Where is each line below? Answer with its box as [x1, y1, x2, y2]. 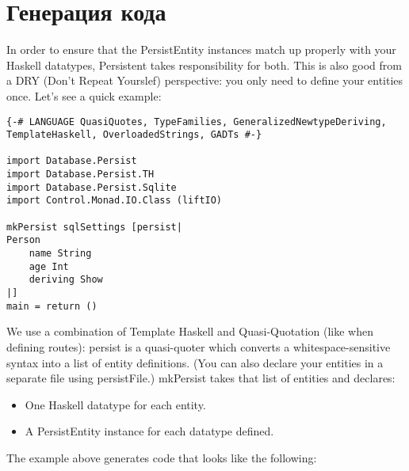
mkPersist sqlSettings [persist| [6, 221, 182, 233]
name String [29, 248, 92, 260]
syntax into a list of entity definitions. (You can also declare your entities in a [6, 354, 384, 370]
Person [6, 234, 40, 246]
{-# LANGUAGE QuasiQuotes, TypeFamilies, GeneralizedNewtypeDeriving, [6, 116, 387, 127]
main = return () [6, 300, 97, 312]
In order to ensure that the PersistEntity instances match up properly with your [6, 41, 396, 58]
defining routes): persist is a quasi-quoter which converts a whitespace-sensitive [6, 338, 391, 355]
